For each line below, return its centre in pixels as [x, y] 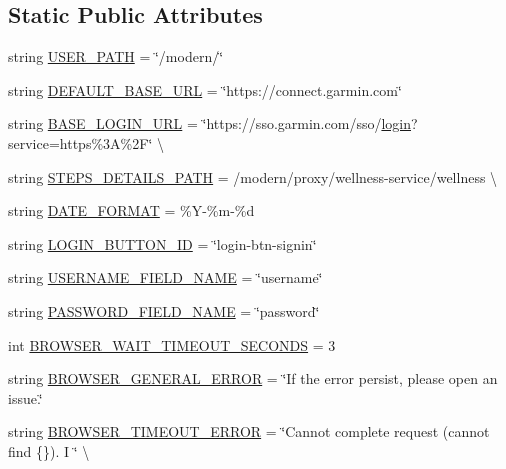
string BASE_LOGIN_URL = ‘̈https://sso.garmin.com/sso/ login [209, 123]
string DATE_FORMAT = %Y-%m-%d [131, 210]
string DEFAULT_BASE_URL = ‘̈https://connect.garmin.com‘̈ [205, 89]
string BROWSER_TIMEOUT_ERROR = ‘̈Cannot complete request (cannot [249, 431]
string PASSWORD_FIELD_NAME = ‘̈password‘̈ [164, 310]
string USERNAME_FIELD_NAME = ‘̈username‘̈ [165, 277]
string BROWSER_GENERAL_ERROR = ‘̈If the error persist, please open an [253, 378]
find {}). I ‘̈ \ [49, 450]
